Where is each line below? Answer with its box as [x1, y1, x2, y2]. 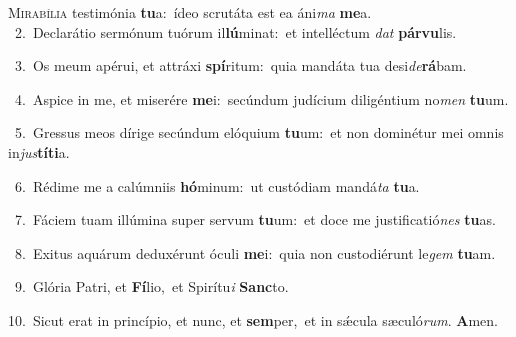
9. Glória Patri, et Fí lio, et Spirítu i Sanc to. [14, 276, 289, 297]
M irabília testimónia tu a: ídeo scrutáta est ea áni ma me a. [8, 2, 372, 22]
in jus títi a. [8, 141, 70, 162]
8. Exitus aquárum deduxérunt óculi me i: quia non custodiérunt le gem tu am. [14, 242, 496, 263]
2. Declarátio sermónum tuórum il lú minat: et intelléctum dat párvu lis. [14, 21, 457, 42]
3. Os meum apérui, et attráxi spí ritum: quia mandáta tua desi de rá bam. [14, 55, 467, 76]
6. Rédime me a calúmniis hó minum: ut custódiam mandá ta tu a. [14, 175, 420, 196]
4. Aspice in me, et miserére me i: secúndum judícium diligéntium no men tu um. [14, 88, 509, 109]
